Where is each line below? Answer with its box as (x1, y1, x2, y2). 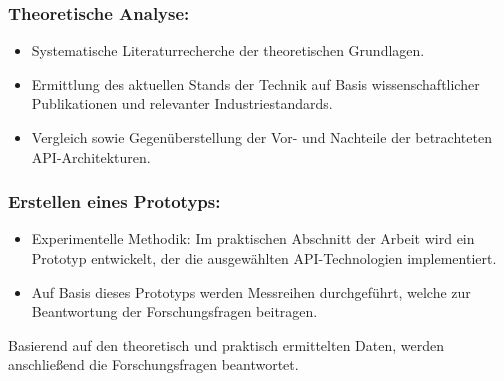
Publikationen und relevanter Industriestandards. (31, 93, 333, 114)
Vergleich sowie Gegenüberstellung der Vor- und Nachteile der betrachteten (31, 127, 492, 147)
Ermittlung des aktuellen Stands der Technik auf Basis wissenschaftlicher (31, 73, 480, 94)
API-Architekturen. (31, 146, 151, 167)
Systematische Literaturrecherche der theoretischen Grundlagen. (31, 40, 425, 61)
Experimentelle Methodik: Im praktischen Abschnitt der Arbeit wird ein (31, 228, 475, 249)
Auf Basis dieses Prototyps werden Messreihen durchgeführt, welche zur (31, 281, 471, 302)
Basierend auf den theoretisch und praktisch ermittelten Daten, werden (8, 334, 444, 355)
